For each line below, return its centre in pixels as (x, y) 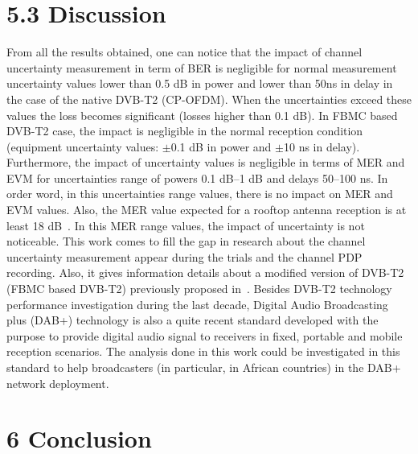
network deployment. (58, 383)
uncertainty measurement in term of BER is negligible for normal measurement (202, 67)
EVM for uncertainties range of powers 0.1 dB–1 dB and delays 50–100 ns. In (197, 177)
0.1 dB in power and (221, 146)
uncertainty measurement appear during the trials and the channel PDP (184, 256)
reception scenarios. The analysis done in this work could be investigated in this (203, 351)
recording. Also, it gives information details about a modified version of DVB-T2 (205, 272)
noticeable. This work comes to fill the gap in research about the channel (186, 241)
